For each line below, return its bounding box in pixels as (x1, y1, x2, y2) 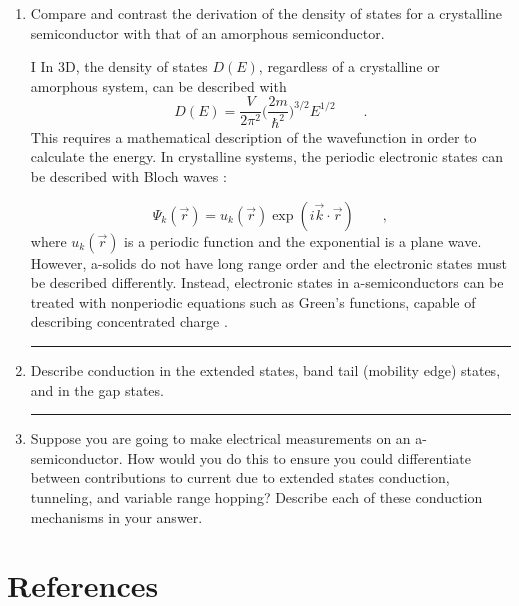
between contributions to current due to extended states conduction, (30, 467, 450, 488)
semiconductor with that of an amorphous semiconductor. (30, 22, 385, 43)
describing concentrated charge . (30, 311, 228, 332)
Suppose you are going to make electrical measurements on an (30, 428, 411, 449)
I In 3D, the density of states (30, 56, 208, 77)
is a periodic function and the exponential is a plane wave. (124, 230, 482, 251)
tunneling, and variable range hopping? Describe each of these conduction (30, 486, 483, 507)
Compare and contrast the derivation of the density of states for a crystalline (30, 3, 502, 23)
